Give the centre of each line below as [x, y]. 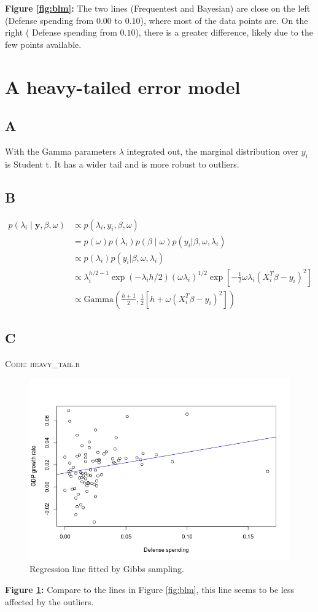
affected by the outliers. [49, 601]
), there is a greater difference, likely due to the [224, 32]
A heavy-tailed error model [123, 86]
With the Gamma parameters [61, 151]
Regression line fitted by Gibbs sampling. [107, 569]
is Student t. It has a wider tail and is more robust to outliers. [122, 164]
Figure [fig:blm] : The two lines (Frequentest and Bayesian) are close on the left [158, 8]
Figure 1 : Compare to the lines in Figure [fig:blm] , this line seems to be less [149, 589]
